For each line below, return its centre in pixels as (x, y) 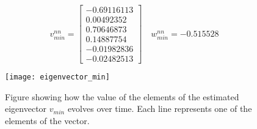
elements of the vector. (47, 121)
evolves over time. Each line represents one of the (160, 109)
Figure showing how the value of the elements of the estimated (122, 96)
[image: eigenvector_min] (57, 77)
